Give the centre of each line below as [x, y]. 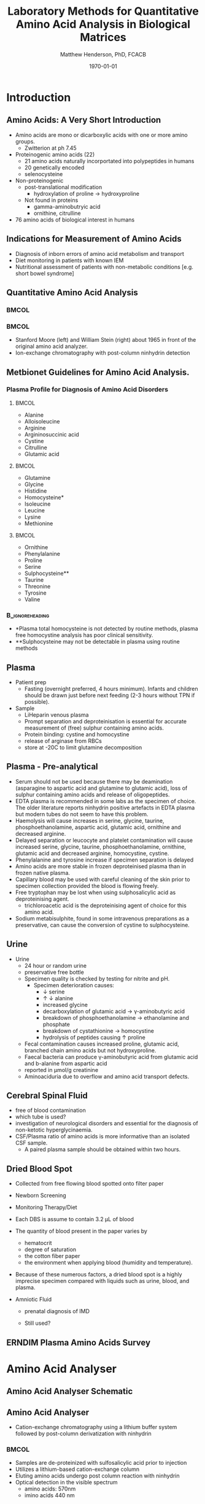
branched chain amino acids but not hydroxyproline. [90, 1050]
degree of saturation [50, 1249]
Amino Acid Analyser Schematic [70, 1391]
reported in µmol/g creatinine [61, 1070]
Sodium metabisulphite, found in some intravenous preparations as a [102, 918]
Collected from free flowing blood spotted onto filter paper [89, 1184]
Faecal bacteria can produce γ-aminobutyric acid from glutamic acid [111, 1057]
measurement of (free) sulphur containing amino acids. [94, 728]
